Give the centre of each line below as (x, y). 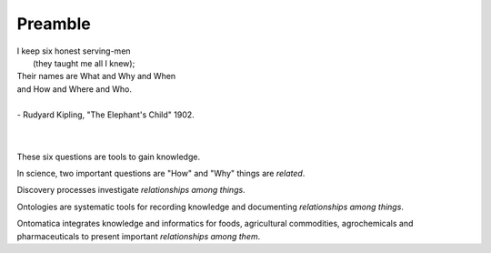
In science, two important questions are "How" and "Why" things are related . (161, 174)
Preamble (54, 24)
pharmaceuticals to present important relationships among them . (139, 236)
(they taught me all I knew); (84, 63)
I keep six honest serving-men (74, 51)
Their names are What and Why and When (96, 76)
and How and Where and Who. (74, 89)
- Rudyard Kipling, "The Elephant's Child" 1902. (105, 115)
